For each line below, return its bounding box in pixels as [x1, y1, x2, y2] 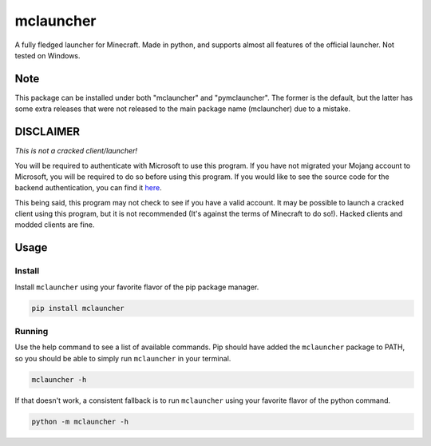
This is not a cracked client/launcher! [14, 146, 138, 156]
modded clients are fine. [14, 220, 95, 229]
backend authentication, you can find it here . [14, 183, 163, 193]
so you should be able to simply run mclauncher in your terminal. [14, 353, 231, 363]
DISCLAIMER [14, 125, 80, 139]
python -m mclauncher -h [31, 416, 129, 426]
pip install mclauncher [31, 304, 125, 313]
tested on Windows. [14, 50, 81, 60]
